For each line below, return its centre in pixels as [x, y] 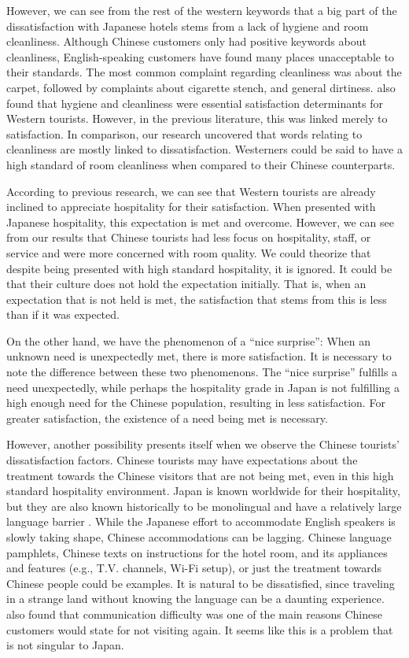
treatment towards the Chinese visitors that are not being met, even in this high [200, 475]
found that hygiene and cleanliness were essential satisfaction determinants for [195, 103]
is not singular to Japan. [65, 645]
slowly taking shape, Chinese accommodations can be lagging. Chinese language [199, 537]
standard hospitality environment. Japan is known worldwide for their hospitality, [203, 491]
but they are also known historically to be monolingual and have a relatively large [204, 506]
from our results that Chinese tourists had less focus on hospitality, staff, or [189, 237]
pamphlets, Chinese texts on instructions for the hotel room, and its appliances [197, 552]
